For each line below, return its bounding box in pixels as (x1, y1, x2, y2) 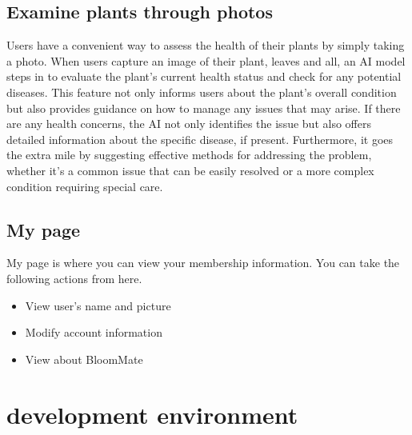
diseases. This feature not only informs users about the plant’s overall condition (6, 83, 397, 100)
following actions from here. (6, 269, 142, 286)
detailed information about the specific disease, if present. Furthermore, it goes (6, 130, 394, 147)
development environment (6, 397, 298, 430)
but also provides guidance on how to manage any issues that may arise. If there (6, 99, 401, 116)
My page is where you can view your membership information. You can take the (6, 254, 400, 271)
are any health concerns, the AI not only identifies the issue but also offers (6, 115, 371, 132)
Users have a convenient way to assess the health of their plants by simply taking (6, 37, 405, 54)
